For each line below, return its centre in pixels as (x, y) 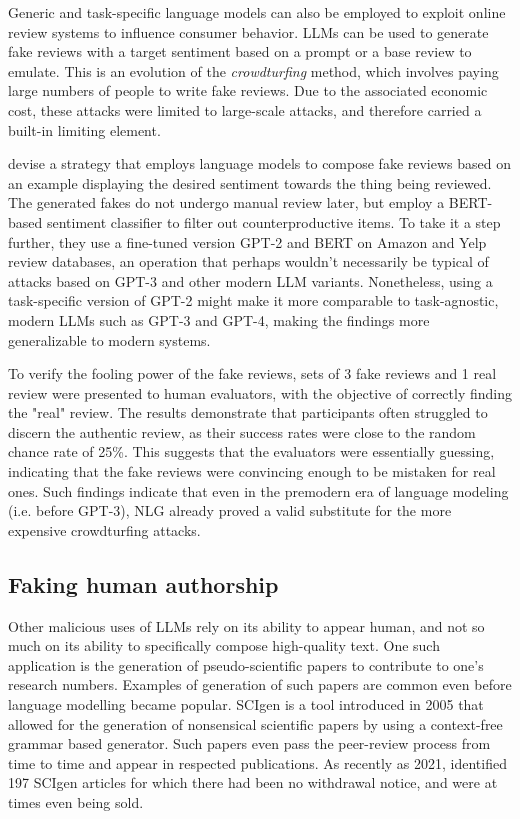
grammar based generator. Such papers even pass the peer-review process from (249, 743)
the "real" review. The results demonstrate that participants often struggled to (248, 412)
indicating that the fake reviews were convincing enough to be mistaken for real (252, 471)
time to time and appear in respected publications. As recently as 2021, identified (257, 762)
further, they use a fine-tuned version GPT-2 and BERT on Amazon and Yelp (247, 241)
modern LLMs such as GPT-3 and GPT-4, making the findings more (219, 319)
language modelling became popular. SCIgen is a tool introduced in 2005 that (246, 704)
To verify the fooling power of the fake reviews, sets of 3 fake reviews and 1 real (252, 373)
